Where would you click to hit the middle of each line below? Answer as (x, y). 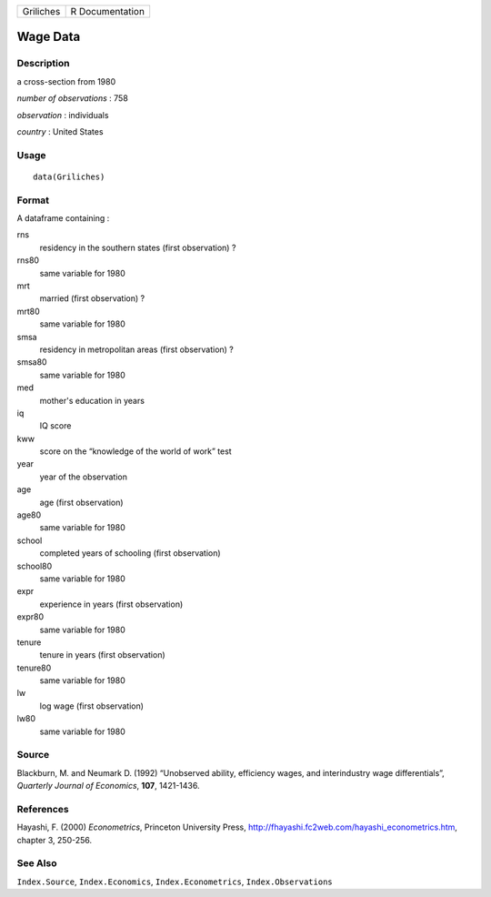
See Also (37, 863)
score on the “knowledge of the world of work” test (135, 451)
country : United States (60, 131)
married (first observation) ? (92, 298)
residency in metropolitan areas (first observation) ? (136, 349)
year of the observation (83, 477)
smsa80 (32, 362)
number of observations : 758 (73, 98)
